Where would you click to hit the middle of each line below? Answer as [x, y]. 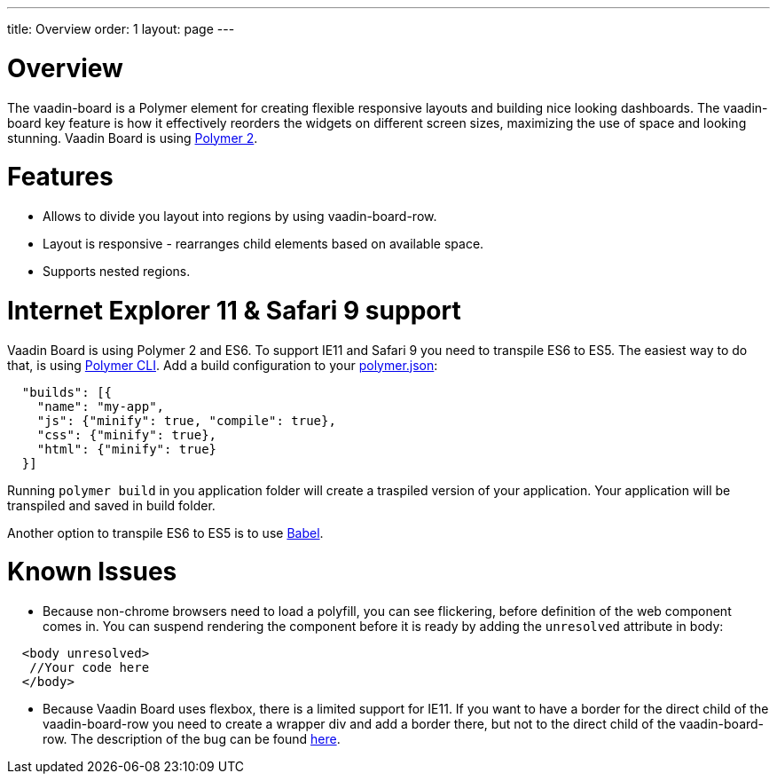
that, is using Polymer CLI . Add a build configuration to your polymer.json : [223, 365]
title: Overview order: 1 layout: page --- [121, 29]
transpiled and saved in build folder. [111, 505]
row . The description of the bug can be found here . [192, 739]
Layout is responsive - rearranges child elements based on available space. [263, 244]
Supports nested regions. [117, 271]
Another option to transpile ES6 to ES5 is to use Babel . [165, 532]
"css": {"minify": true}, [127, 434]
